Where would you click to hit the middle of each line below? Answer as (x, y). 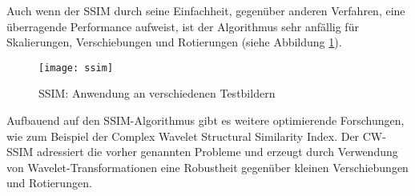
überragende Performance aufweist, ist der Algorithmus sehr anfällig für (183, 26)
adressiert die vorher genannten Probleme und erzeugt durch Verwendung (218, 152)
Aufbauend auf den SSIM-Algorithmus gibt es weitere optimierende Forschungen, (205, 120)
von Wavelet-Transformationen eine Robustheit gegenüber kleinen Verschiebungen (207, 167)
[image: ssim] (76, 68)
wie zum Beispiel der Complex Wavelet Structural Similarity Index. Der (183, 136)
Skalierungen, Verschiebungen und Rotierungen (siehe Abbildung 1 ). (174, 42)
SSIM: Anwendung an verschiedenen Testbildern (157, 93)
